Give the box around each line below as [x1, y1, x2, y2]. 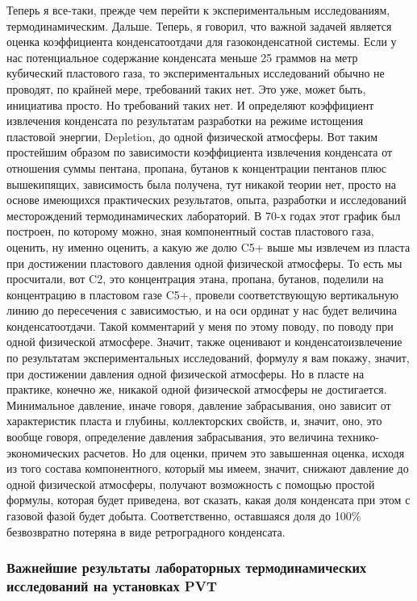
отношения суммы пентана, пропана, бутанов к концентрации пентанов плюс [6, 159, 386, 176]
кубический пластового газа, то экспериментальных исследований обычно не [6, 65, 385, 81]
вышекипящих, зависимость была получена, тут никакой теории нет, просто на [6, 175, 396, 192]
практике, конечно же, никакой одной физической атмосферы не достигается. [6, 381, 387, 398]
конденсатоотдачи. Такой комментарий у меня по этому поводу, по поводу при [6, 317, 394, 334]
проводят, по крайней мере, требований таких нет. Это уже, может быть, [6, 80, 366, 97]
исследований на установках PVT [6, 576, 217, 596]
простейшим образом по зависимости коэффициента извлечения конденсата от [6, 144, 393, 161]
